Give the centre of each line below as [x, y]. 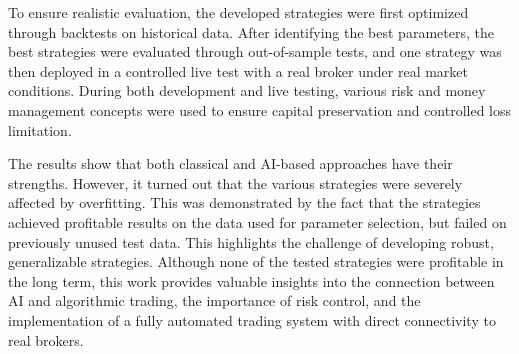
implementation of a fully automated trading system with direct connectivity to [252, 319]
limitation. [40, 129]
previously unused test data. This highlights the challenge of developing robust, [251, 241]
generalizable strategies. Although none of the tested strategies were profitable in [256, 261]
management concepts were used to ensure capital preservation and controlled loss [260, 109]
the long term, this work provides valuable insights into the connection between [251, 280]
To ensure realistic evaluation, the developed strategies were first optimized [238, 12]
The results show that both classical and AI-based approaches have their [230, 163]
